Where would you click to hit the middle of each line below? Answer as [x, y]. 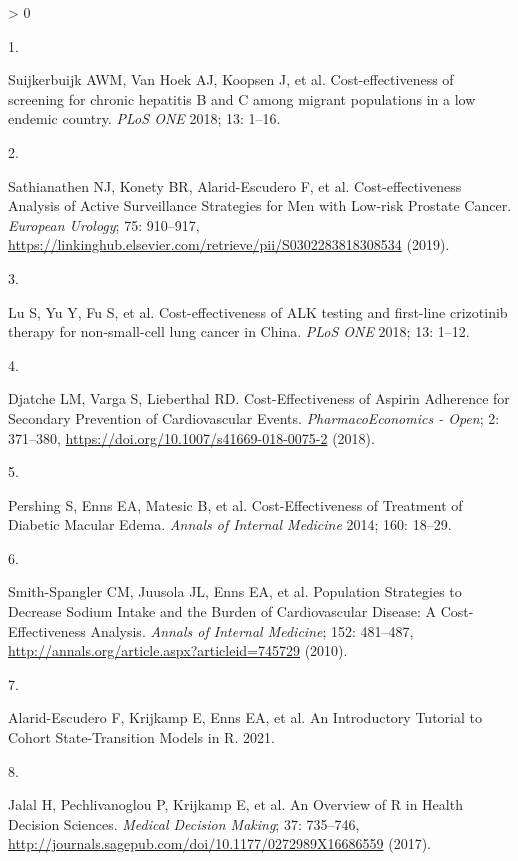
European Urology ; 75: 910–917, [104, 224]
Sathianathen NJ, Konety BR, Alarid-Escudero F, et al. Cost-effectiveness [235, 185]
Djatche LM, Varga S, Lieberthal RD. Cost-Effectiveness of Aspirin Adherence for [259, 398]
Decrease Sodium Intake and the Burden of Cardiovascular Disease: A [222, 611]
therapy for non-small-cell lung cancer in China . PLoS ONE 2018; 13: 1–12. [239, 331]
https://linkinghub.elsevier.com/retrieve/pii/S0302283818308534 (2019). [229, 244]
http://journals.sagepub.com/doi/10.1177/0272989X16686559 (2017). [219, 843]
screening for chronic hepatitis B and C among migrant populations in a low [242, 98]
